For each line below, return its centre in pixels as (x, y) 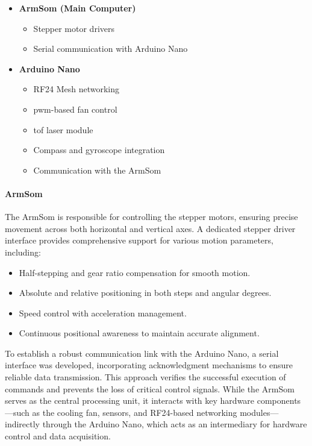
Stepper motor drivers (74, 28)
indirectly (23, 424)
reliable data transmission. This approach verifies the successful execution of (145, 377)
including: (23, 252)
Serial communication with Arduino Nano (111, 49)
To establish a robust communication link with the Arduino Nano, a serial (142, 353)
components (279, 400)
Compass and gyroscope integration (99, 150)
